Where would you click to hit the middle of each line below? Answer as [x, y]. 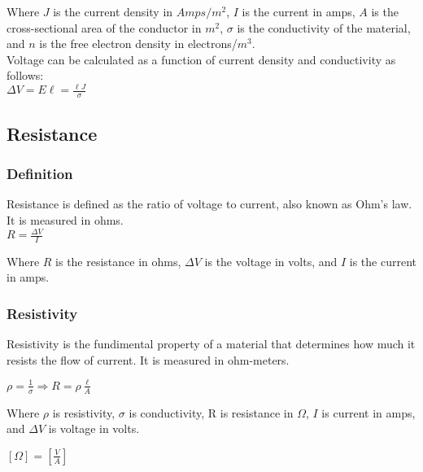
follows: [25, 75]
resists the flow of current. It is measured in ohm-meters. [148, 359]
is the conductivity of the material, [324, 27]
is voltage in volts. [94, 428]
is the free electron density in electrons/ [138, 44]
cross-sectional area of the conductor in [104, 27]
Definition [40, 174]
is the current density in [113, 11]
